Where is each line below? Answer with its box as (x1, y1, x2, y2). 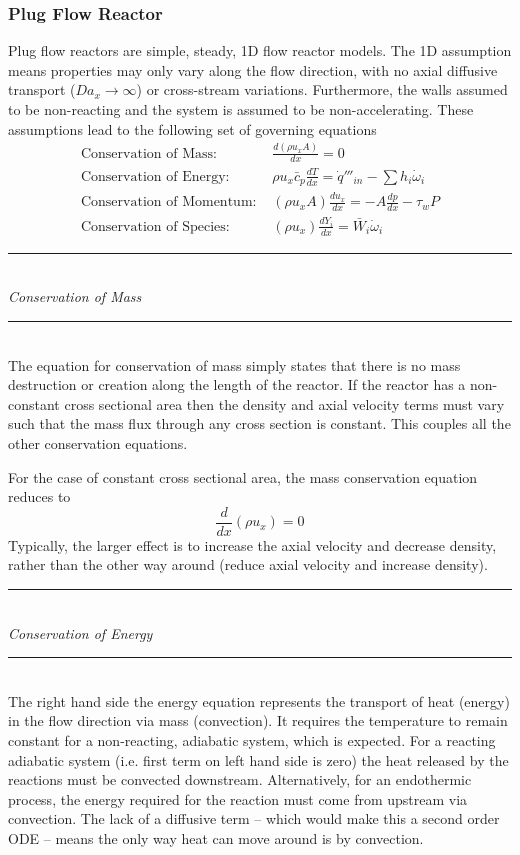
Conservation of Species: (80, 219, 230, 234)
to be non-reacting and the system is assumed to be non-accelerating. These (8, 99, 474, 119)
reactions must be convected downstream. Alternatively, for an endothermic (8, 769, 472, 790)
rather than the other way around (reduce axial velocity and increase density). (8, 554, 488, 575)
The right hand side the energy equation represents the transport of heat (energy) (8, 690, 510, 711)
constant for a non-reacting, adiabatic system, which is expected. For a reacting (8, 729, 496, 750)
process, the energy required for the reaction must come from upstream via (8, 788, 468, 809)
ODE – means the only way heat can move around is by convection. (8, 827, 424, 848)
